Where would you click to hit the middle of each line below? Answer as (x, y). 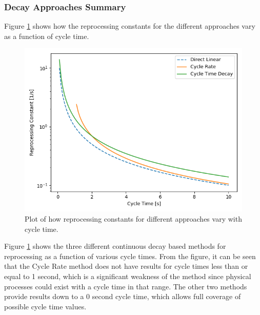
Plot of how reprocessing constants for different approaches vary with (133, 219)
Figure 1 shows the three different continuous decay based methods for (115, 246)
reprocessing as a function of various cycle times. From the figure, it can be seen (130, 256)
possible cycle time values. (45, 306)
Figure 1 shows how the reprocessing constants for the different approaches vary (130, 26)
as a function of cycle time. (47, 36)
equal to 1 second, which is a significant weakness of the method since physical (128, 276)
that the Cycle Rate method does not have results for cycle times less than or (126, 266)
